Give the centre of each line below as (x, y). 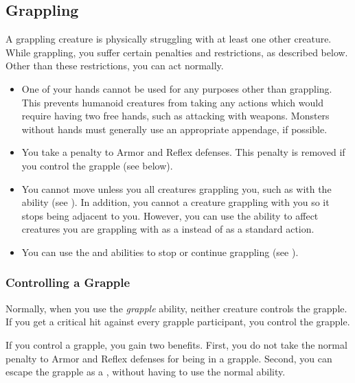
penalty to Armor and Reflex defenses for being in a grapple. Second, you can (169, 358)
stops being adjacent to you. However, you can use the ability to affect (170, 215)
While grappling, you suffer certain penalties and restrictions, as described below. (177, 52)
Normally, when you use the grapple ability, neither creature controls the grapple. (176, 308)
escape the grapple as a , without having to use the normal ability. (146, 372)
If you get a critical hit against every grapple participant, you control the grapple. (178, 322)
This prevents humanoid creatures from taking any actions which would (172, 102)
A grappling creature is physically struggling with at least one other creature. (169, 39)
